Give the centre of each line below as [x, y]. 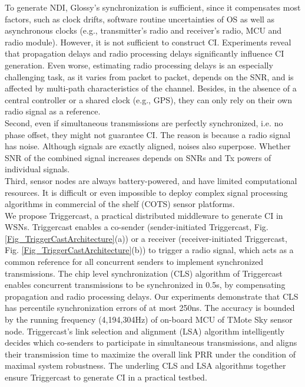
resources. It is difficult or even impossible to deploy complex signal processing [146, 192]
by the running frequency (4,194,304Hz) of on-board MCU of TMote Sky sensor [149, 319]
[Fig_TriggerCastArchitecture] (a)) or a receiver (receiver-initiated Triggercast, [146, 238]
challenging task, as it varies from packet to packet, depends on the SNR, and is [149, 76]
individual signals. [37, 169]
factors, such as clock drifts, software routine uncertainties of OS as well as [140, 19]
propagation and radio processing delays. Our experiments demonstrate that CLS [152, 296]
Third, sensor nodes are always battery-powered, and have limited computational [151, 180]
